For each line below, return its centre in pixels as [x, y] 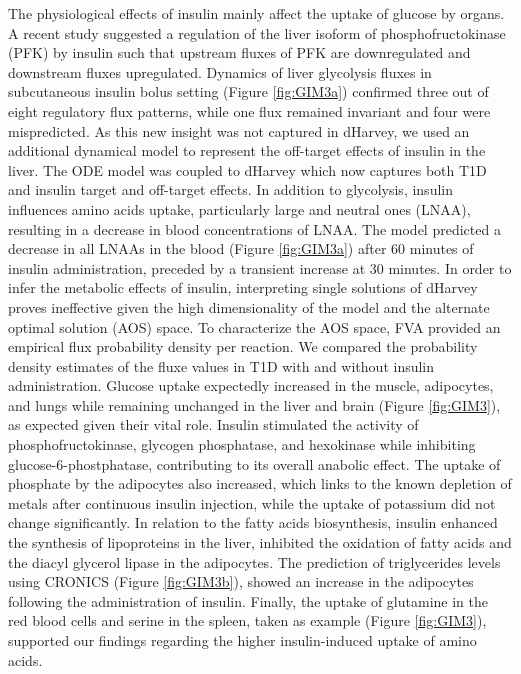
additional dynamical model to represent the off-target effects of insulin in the [247, 150]
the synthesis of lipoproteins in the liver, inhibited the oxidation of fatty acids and [260, 542]
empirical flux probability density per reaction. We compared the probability [243, 346]
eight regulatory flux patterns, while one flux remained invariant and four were [249, 110]
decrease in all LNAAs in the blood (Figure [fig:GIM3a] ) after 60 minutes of [241, 248]
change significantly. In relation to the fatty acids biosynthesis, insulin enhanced [253, 522]
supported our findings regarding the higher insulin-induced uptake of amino [242, 640]
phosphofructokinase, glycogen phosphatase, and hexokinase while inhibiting [242, 444]
